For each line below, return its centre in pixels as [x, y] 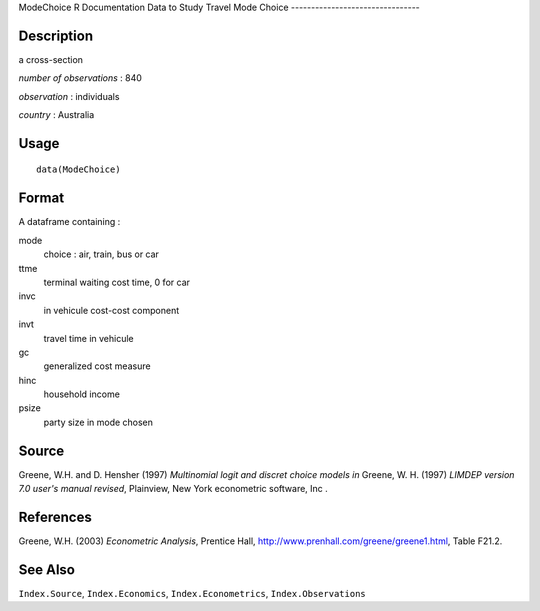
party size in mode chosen [98, 422]
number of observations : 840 [80, 78]
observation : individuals [69, 96]
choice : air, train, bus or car [101, 254]
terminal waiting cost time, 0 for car [116, 282]
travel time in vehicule [88, 338]
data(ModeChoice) [78, 169]
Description [56, 35]
